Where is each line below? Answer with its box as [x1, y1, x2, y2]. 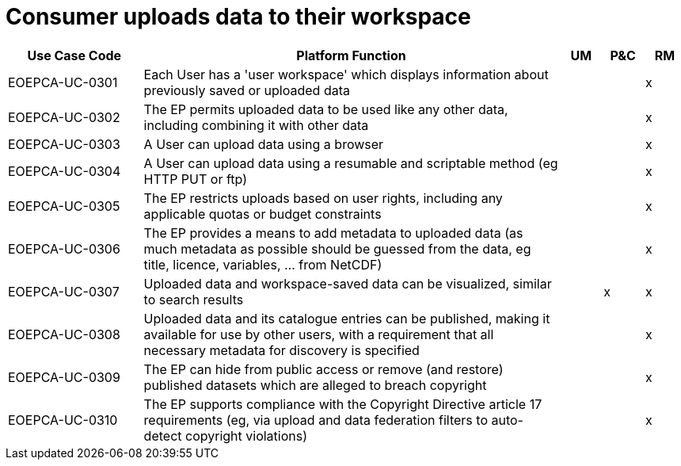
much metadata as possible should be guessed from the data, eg [143, 240, 531, 257]
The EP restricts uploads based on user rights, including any [143, 189, 503, 206]
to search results [143, 291, 244, 307]
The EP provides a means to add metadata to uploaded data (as [143, 224, 523, 241]
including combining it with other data [143, 116, 369, 133]
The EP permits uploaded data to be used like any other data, [143, 101, 508, 117]
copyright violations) [185, 427, 308, 444]
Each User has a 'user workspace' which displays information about [143, 66, 549, 82]
